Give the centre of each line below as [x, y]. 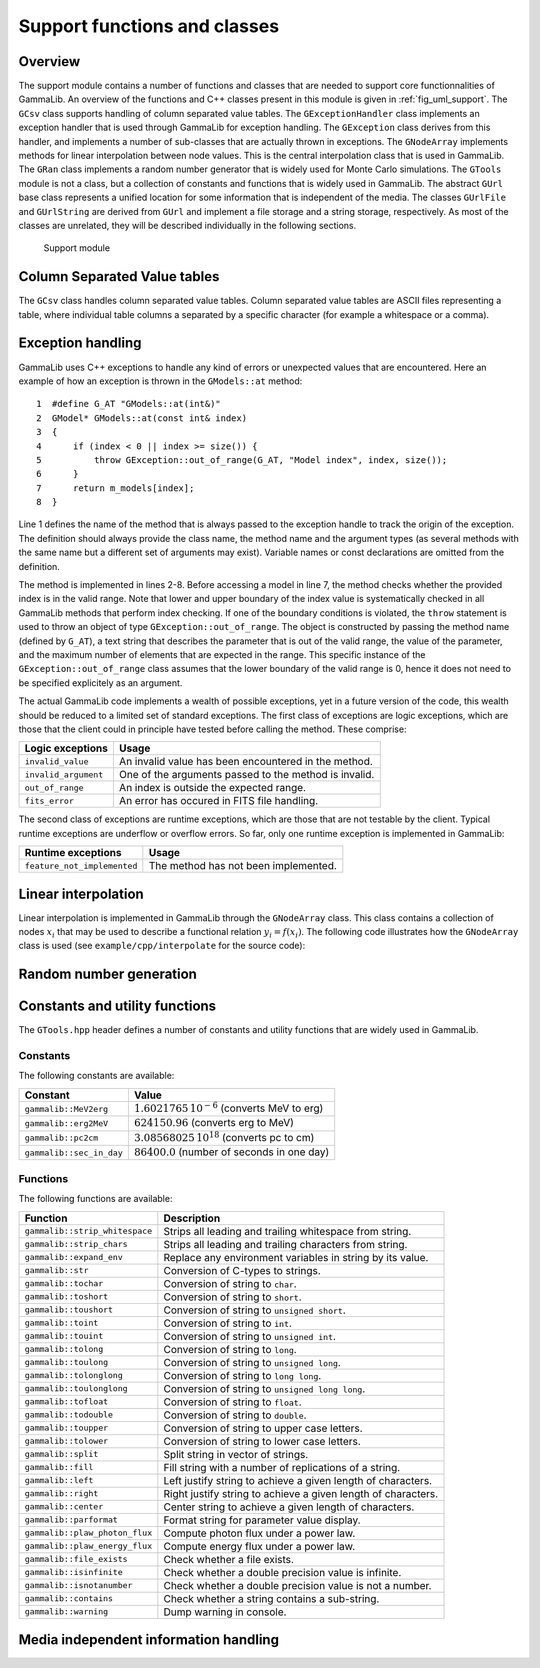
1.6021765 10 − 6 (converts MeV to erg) [228, 1107]
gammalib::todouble [69, 1415]
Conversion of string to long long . [242, 1375]
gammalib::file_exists [76, 1559]
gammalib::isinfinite [74, 1572]
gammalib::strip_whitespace [88, 1231]
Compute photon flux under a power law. [259, 1533]
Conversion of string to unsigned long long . [264, 1388]
